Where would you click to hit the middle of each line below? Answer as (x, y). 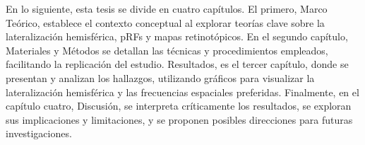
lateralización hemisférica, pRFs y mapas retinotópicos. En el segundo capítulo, (177, 36)
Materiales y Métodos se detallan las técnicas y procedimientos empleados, (167, 50)
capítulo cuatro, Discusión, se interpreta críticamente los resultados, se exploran (179, 106)
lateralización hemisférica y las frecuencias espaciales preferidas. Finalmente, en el (182, 92)
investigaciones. (39, 133)
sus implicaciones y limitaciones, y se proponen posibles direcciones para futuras (179, 119)
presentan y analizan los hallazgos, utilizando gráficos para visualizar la (160, 77)
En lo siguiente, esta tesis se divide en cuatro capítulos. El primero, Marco (167, 8)
